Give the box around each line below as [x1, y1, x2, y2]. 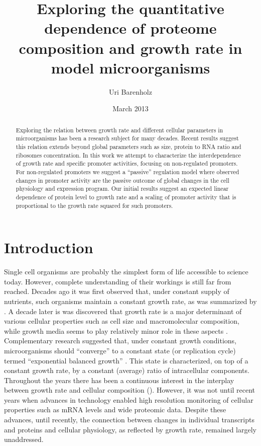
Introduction [4, 237, 93, 258]
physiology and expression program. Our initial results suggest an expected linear [16, 184, 229, 193]
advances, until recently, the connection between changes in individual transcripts [4, 414, 254, 425]
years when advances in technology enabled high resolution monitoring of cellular [4, 394, 253, 405]
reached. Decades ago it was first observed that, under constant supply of [4, 286, 229, 296]
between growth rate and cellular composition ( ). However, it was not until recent [4, 385, 255, 395]
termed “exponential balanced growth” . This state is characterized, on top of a [4, 355, 248, 365]
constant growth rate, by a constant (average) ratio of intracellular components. [4, 365, 249, 376]
